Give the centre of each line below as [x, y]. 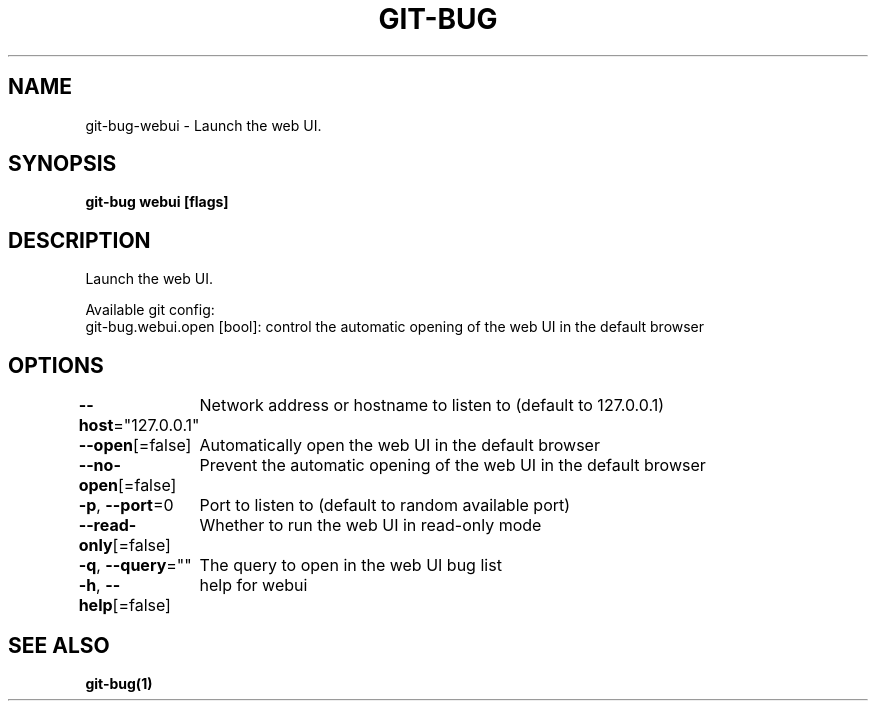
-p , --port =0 [126, 505]
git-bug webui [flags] [157, 202]
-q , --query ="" [135, 565]
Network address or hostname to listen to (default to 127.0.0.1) [432, 405]
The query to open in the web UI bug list [350, 565]
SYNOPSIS [62, 164]
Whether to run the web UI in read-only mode [370, 525]
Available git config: [150, 310]
